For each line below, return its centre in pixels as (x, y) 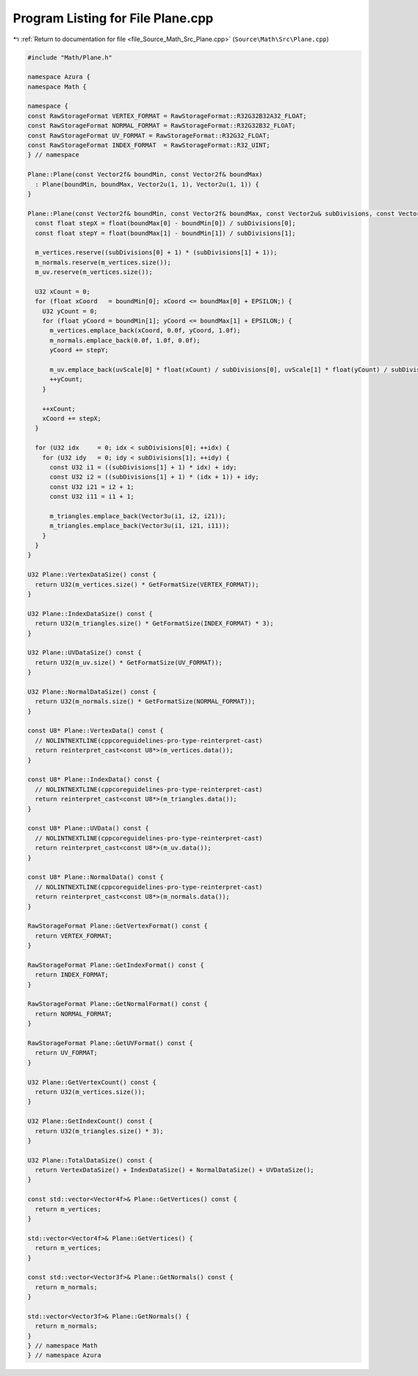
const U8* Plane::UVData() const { (88, 829)
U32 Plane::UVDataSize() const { (85, 653)
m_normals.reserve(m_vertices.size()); (103, 262)
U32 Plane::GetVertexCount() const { (92, 1082)
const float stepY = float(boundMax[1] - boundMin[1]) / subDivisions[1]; (165, 233)
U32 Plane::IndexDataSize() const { (90, 613)
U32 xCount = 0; (63, 292)
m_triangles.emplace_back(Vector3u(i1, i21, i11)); (140, 526)
